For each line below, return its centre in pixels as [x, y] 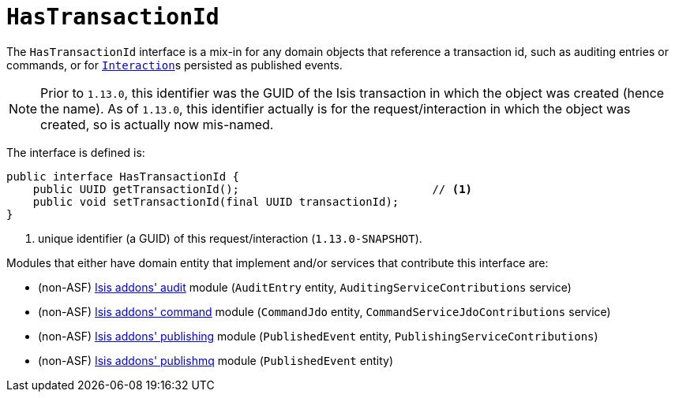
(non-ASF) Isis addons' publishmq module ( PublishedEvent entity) [216, 360]
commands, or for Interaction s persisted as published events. [174, 65]
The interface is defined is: [76, 152]
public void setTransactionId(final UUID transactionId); [216, 201]
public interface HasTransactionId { [123, 176]
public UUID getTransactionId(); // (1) [253, 189]
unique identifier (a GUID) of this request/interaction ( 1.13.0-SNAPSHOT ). [230, 238]
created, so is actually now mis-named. [157, 124]
